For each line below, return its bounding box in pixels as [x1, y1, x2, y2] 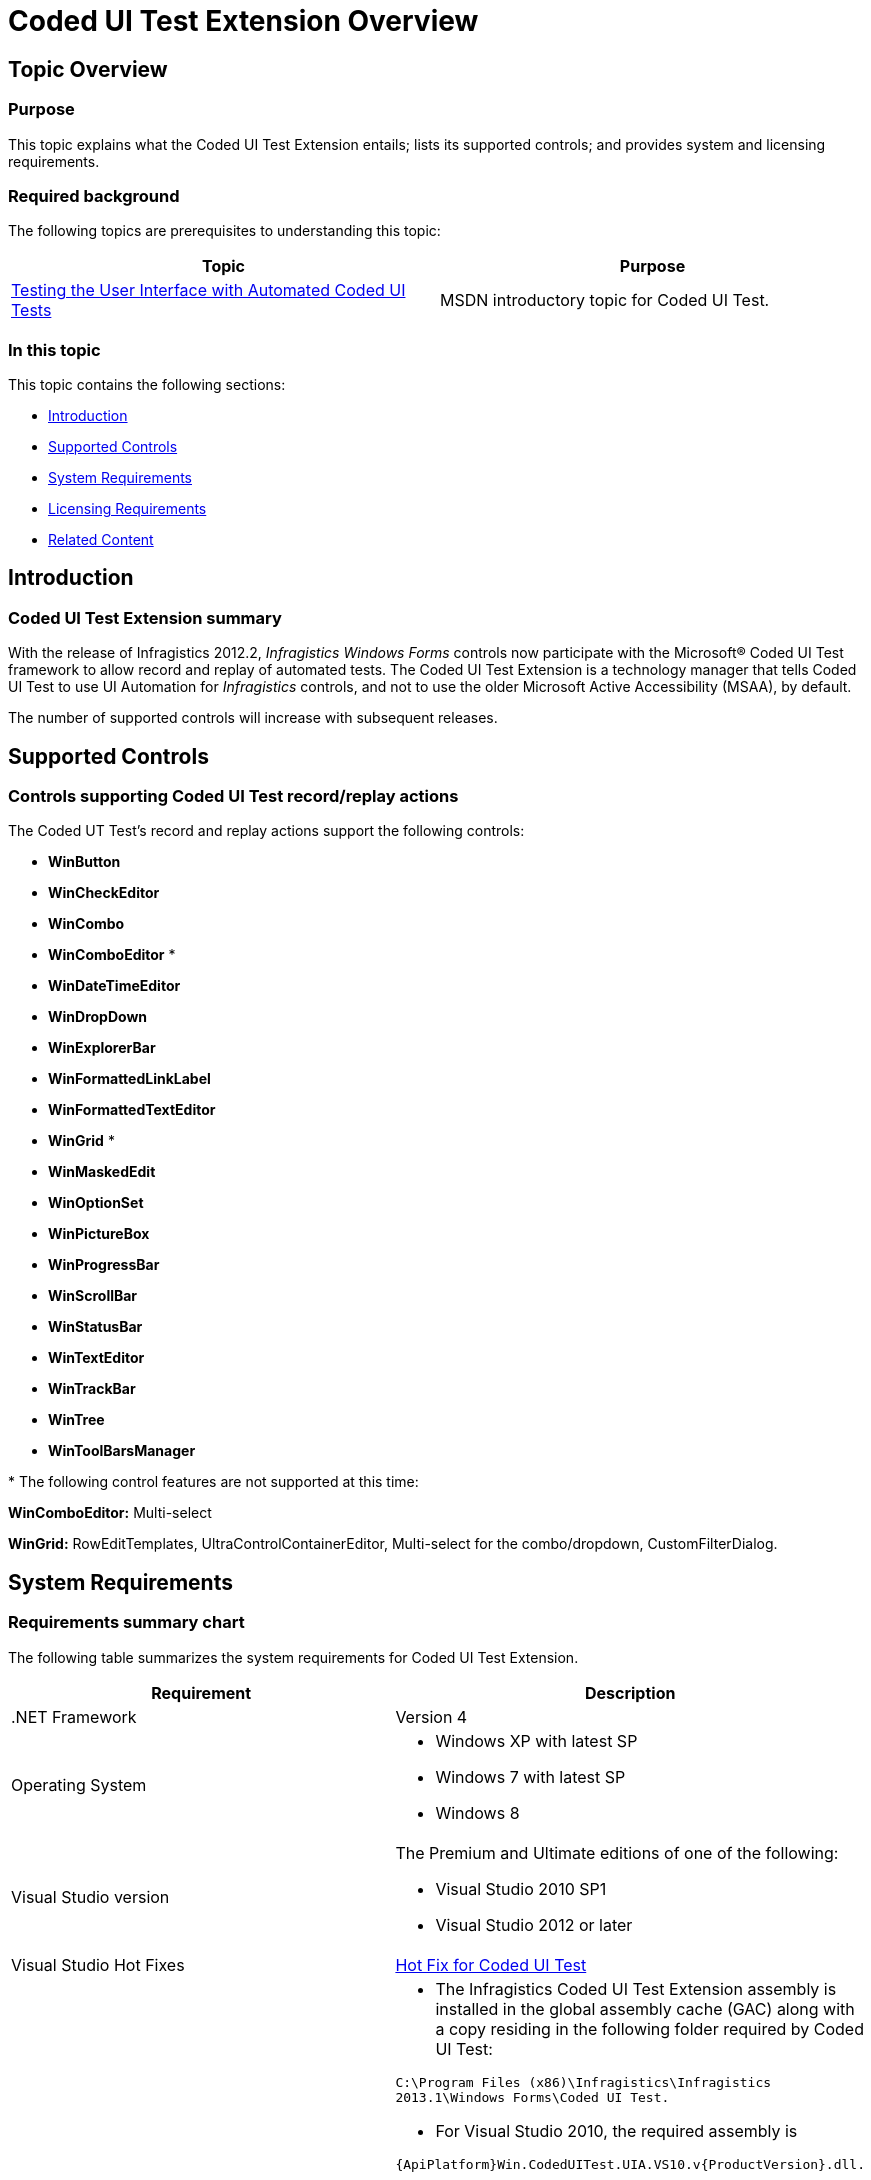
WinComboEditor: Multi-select [8, 1504, 212, 1522]
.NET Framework [11, 1706, 137, 1727]
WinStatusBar [48, 1318, 143, 1336]
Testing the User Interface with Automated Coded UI [11, 280, 406, 301]
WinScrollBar [48, 1287, 138, 1305]
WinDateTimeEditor [48, 977, 181, 995]
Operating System [11, 1774, 147, 1795]
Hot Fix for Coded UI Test [395, 1954, 587, 1975]
